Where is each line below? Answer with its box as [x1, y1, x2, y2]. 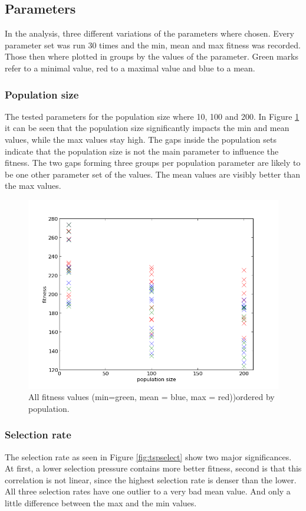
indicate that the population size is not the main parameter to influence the [5, 145, 279, 157]
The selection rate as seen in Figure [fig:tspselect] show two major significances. [5, 450, 292, 463]
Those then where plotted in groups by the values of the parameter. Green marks [5, 50, 299, 63]
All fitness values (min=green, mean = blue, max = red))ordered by [28, 391, 275, 403]
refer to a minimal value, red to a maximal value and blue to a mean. [5, 61, 255, 74]
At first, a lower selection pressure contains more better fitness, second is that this [5, 462, 302, 474]
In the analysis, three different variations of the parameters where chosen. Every [5, 27, 294, 40]
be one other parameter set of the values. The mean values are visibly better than [5, 168, 300, 180]
